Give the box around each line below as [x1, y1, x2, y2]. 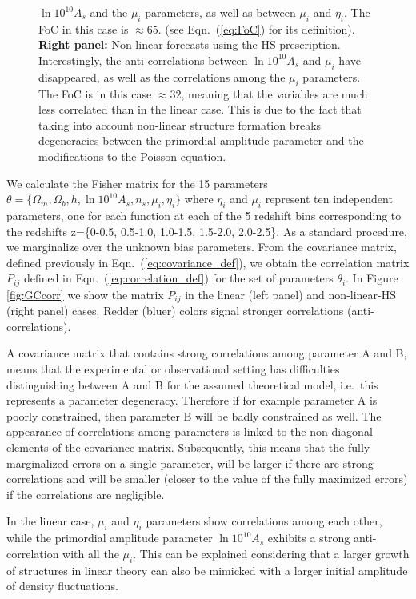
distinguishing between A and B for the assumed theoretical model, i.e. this [6, 376, 378, 393]
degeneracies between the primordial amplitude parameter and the [38, 132, 364, 149]
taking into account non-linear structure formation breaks [38, 116, 322, 133]
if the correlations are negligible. [6, 485, 165, 502]
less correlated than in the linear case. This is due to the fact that [38, 101, 362, 118]
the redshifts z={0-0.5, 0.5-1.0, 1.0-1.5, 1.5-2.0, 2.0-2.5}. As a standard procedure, [6, 222, 407, 239]
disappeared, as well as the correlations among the [38, 68, 286, 85]
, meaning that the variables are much [181, 85, 368, 102]
